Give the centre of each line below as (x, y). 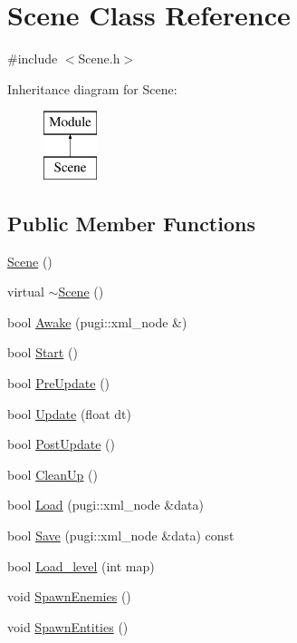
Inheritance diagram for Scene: (92, 88)
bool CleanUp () (53, 474)
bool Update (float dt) (69, 413)
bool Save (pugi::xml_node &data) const (121, 536)
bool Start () (43, 352)
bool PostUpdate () (61, 444)
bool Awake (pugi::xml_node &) (97, 321)
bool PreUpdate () (59, 383)
